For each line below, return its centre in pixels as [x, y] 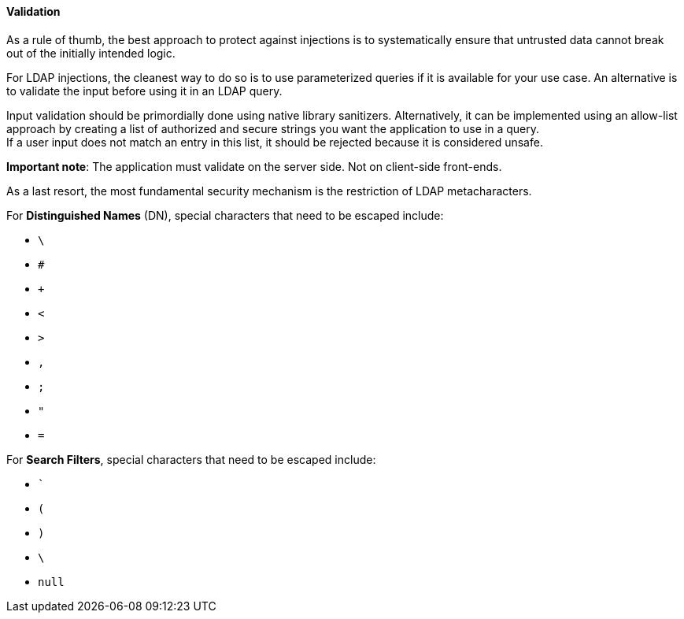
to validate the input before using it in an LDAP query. [144, 91]
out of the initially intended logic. [91, 53]
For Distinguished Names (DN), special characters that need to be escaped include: [225, 215]
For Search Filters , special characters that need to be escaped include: [191, 459]
